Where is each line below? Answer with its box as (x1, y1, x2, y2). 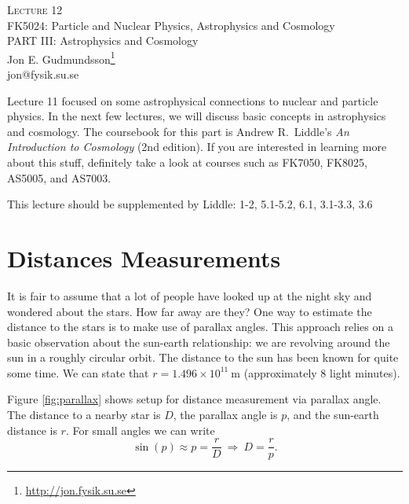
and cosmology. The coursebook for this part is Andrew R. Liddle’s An (7, 123, 349, 139)
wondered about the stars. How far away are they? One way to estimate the (7, 303, 372, 319)
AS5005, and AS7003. (7, 169, 111, 186)
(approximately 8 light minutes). (243, 364, 400, 381)
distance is (7, 421, 57, 438)
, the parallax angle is (173, 407, 278, 423)
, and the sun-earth (287, 407, 379, 423)
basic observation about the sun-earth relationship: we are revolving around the (7, 333, 390, 350)
